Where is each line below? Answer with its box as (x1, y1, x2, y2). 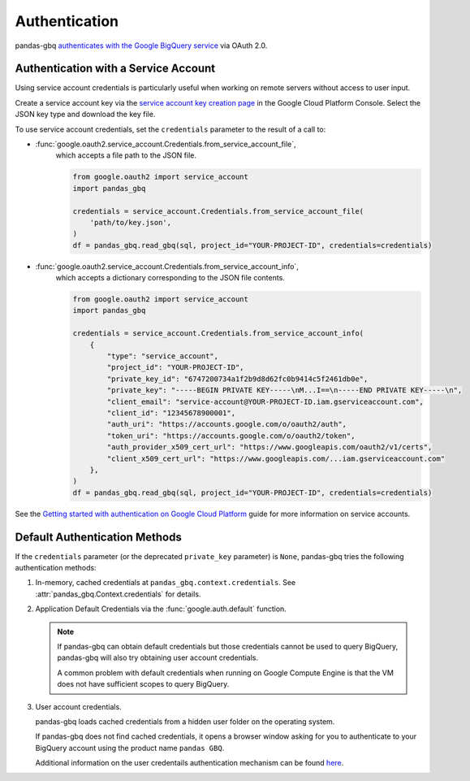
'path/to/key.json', (89, 218, 172, 227)
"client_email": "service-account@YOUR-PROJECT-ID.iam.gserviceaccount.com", (106, 397, 424, 406)
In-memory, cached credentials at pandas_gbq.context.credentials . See (35, 578, 296, 588)
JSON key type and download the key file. (15, 110, 156, 119)
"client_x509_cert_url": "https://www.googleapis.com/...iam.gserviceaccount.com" (106, 453, 446, 463)
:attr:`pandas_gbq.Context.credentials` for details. (35, 589, 201, 599)
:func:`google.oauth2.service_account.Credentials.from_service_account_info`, (35, 261, 300, 271)
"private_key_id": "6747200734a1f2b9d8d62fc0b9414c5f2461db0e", (106, 374, 369, 384)
